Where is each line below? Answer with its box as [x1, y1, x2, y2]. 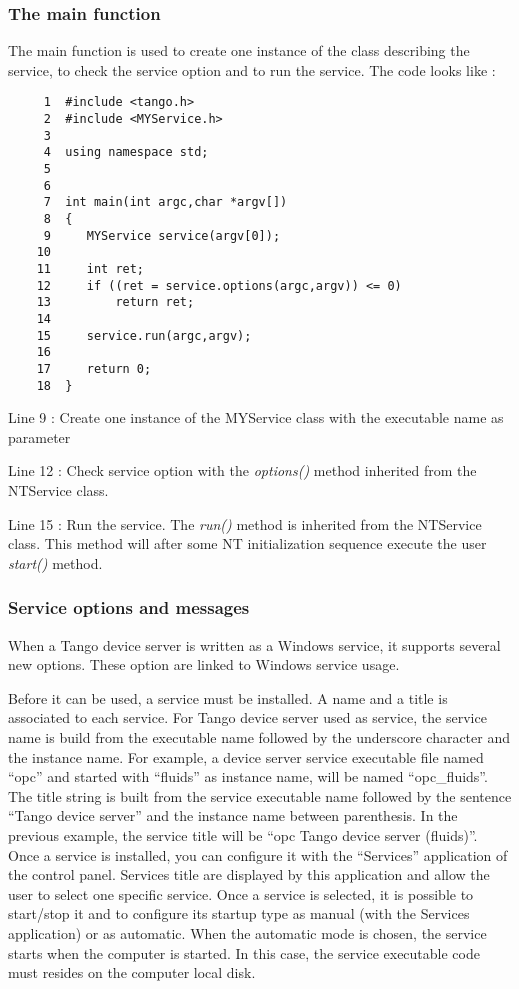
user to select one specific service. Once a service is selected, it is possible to [8, 883, 474, 904]
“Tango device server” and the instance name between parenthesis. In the [8, 805, 458, 826]
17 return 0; [36, 361, 152, 376]
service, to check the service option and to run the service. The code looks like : [8, 59, 496, 80]
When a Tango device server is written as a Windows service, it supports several [8, 634, 501, 655]
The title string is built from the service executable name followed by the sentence [8, 785, 512, 806]
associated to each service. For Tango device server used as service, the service [8, 707, 487, 728]
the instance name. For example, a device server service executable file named [8, 746, 484, 767]
